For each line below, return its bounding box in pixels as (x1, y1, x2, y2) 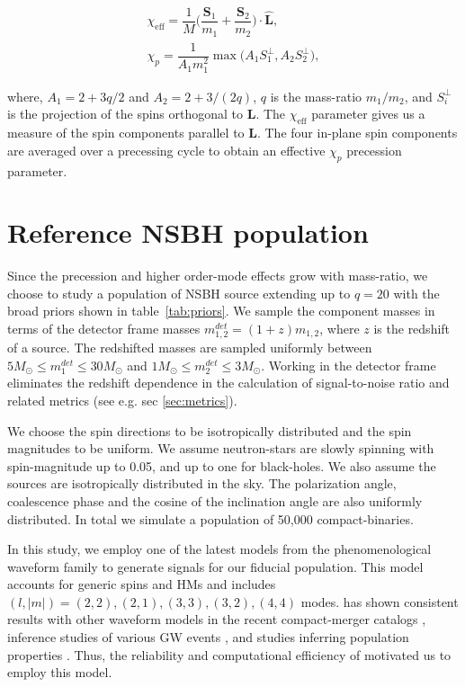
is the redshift (373, 319, 451, 337)
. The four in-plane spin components (256, 123, 458, 142)
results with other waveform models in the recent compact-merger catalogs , (7, 610, 426, 629)
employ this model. (7, 663, 112, 682)
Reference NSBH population (7, 214, 369, 251)
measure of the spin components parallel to (7, 123, 245, 142)
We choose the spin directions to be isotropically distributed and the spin (7, 421, 412, 440)
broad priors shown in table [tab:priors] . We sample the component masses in (7, 301, 435, 320)
